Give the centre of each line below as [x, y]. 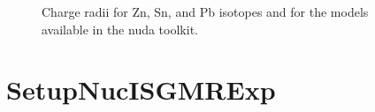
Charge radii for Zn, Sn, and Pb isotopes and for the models [205, 11]
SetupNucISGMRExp [141, 90]
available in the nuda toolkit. [120, 29]
